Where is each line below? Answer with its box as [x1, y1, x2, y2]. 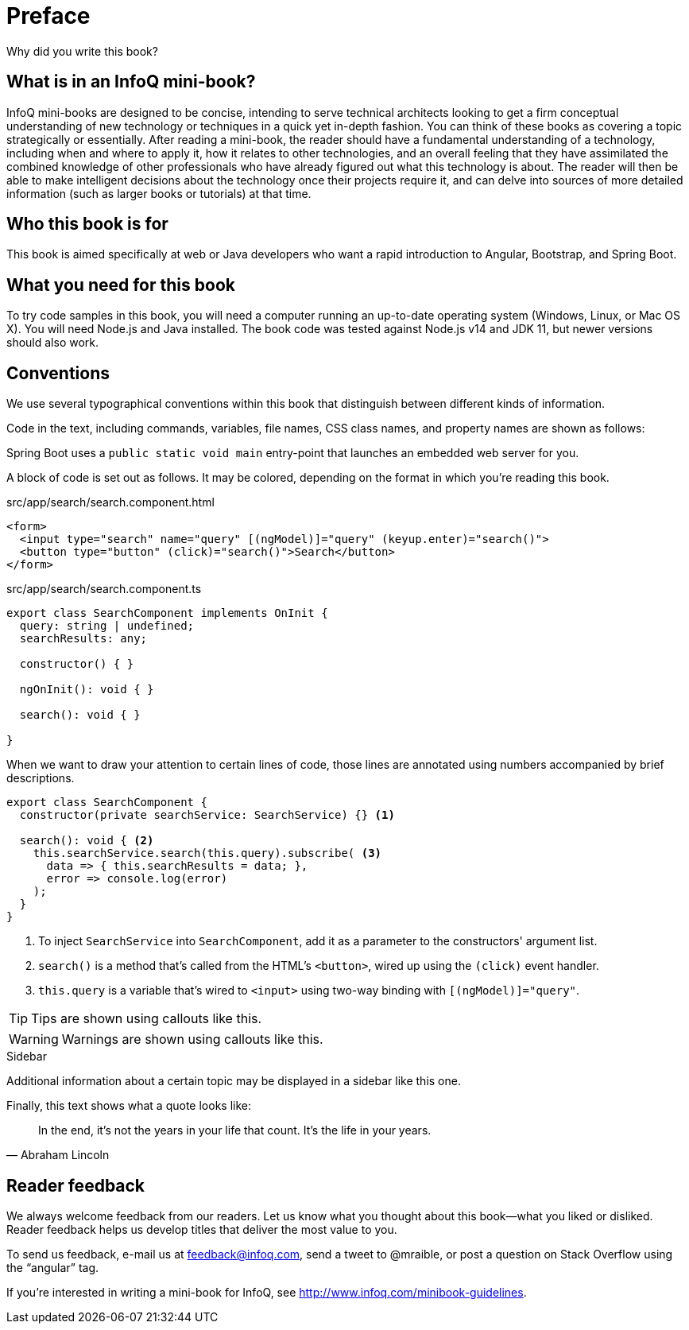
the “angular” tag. [6, 1260, 99, 1274]
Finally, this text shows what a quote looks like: [6, 1099, 251, 1113]
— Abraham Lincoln [6, 1148, 110, 1162]
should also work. [6, 335, 99, 350]
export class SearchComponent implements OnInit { [6, 607, 328, 620]
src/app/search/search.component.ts [6, 582, 202, 596]
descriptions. [6, 771, 75, 785]
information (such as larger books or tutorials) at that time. [6, 186, 312, 200]
